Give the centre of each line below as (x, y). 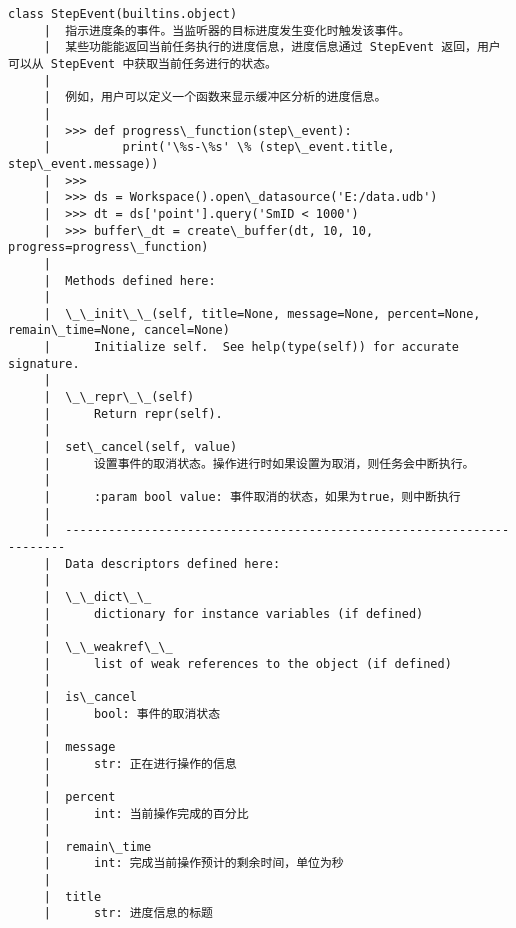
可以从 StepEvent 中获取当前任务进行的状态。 (142, 63)
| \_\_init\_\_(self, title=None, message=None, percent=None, (262, 313)
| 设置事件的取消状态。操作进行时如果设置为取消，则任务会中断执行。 (259, 463)
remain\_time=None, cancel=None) (119, 330)
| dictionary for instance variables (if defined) (233, 613)
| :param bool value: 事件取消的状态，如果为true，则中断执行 (252, 497)
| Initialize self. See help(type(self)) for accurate (251, 347)
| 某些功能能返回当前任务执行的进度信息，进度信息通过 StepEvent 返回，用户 (272, 47)
